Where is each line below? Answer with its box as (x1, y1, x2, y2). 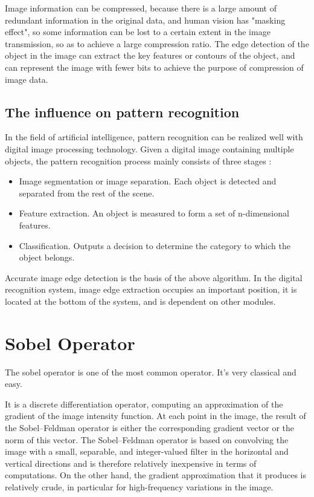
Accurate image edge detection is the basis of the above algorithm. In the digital (5, 271, 303, 284)
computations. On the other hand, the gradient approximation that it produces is (5, 469, 306, 481)
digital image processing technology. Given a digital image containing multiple (5, 142, 294, 155)
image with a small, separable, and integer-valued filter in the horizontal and (5, 445, 289, 458)
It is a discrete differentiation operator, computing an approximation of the (5, 397, 283, 410)
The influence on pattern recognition (5, 102, 240, 121)
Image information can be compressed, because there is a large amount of (5, 2, 277, 14)
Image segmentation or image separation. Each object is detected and (19, 175, 277, 187)
